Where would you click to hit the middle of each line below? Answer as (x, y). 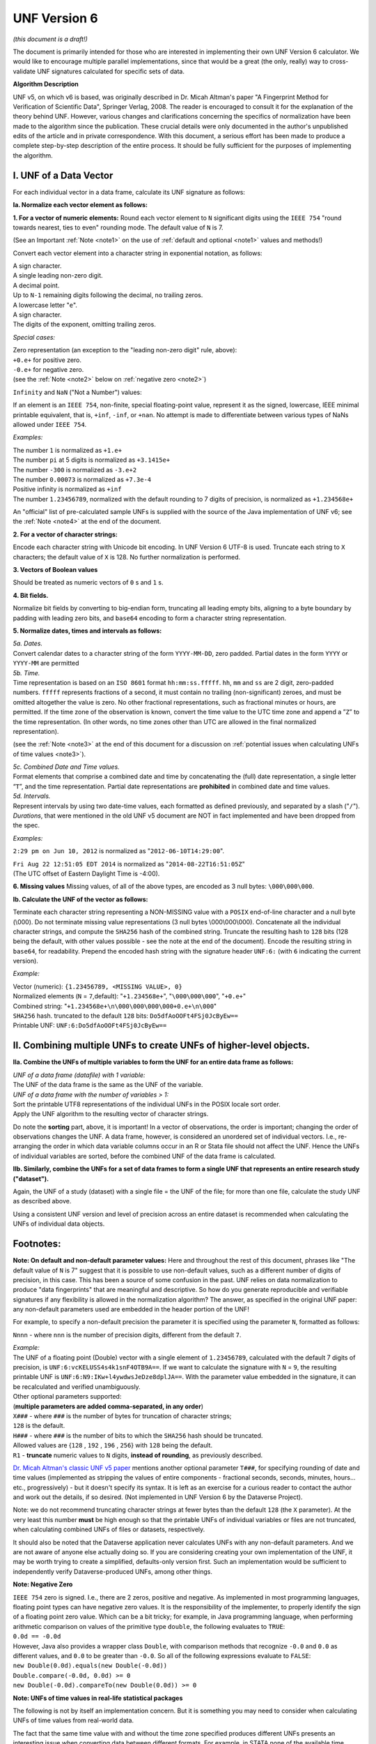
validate (24, 71)
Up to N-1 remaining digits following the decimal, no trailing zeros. (108, 295)
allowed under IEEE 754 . (50, 424)
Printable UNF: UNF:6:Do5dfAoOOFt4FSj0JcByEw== (90, 1025)
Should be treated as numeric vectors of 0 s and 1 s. (88, 582)
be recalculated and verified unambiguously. (77, 1386)
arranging (27, 1146)
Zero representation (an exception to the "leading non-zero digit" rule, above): (125, 350)
